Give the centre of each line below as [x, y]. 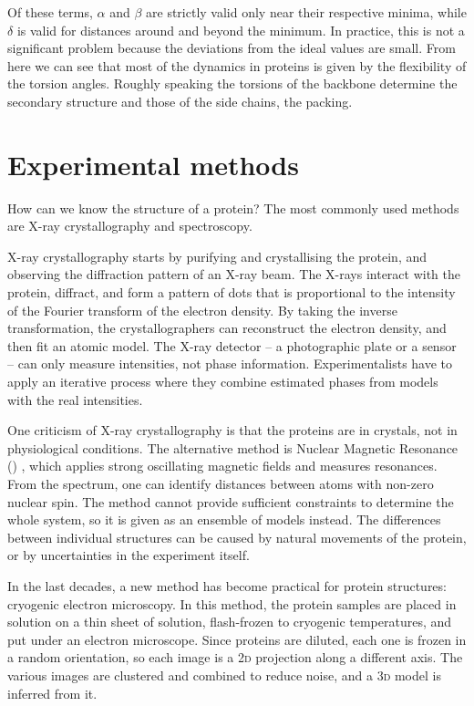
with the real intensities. [75, 399]
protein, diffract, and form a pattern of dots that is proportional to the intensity [232, 292]
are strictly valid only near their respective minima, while [306, 12]
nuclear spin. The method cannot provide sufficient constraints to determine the [231, 501]
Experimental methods [153, 164]
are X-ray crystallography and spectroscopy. [130, 226]
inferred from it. [52, 693]
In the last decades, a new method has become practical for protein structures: [227, 585]
